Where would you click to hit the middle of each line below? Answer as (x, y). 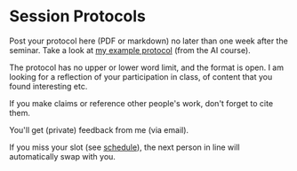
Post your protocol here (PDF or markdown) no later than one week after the (149, 41)
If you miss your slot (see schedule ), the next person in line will (124, 147)
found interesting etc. (48, 86)
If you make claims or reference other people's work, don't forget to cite (141, 103)
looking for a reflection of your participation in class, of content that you (141, 76)
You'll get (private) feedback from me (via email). (99, 129)
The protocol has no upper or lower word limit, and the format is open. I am (147, 67)
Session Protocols (78, 16)
